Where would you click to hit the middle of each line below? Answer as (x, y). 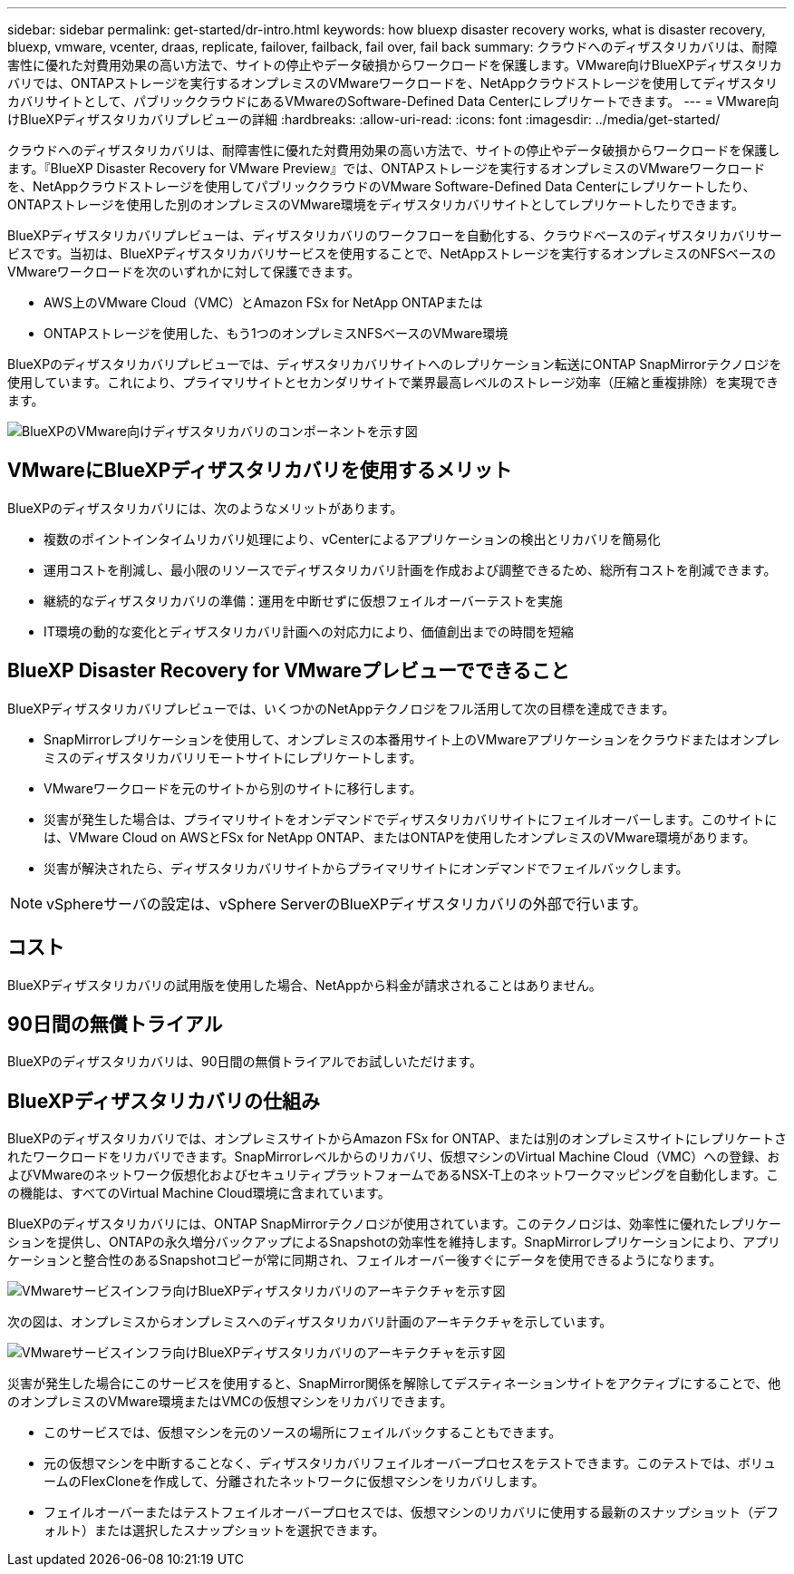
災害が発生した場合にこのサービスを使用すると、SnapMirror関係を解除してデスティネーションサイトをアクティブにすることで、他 (394, 1384)
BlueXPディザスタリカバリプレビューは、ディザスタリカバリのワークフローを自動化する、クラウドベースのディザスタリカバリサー (395, 235)
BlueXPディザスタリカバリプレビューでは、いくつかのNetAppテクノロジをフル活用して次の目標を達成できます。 (341, 708)
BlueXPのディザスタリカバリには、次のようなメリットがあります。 (205, 508)
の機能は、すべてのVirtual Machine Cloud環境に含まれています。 (199, 1193)
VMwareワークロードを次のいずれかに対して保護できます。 (184, 272)
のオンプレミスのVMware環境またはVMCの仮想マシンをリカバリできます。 (230, 1402)
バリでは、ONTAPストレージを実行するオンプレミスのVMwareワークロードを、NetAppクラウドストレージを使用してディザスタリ (393, 83)
